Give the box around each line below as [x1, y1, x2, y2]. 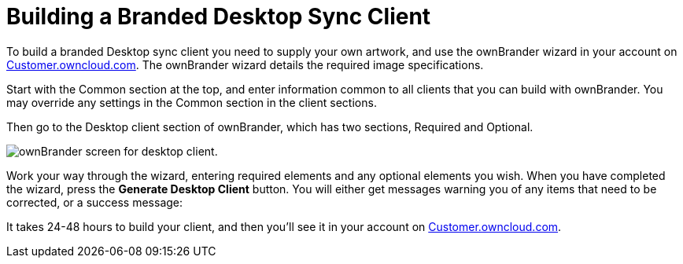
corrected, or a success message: [6, 195, 183, 209]
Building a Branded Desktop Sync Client [6, 3, 431, 30]
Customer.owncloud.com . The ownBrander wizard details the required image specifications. [6, 57, 484, 71]
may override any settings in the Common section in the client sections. [6, 95, 377, 109]
